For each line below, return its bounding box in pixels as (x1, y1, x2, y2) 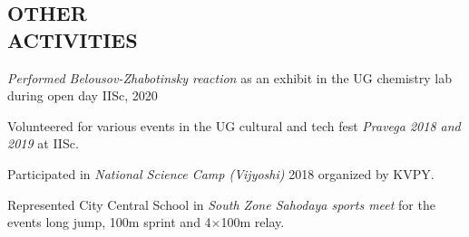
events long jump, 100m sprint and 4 (7, 213, 211, 232)
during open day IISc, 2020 (7, 86, 158, 105)
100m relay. (220, 213, 285, 232)
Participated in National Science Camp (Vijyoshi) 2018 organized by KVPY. (7, 164, 435, 183)
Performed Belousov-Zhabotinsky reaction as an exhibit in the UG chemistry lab (7, 68, 452, 87)
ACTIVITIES (7, 25, 138, 53)
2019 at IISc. (7, 134, 79, 153)
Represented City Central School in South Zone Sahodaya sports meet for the (7, 194, 435, 213)
